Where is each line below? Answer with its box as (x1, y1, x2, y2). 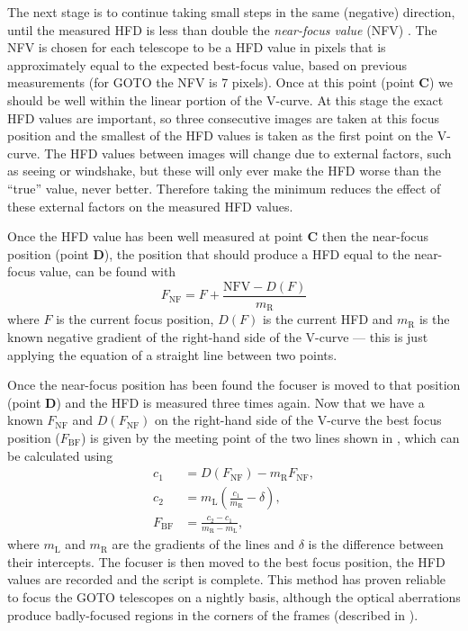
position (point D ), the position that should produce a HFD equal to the (7, 244, 410, 263)
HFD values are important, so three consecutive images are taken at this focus (7, 108, 440, 127)
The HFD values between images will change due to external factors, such (44, 143, 452, 162)
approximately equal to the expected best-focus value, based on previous (7, 55, 408, 74)
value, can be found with (39, 262, 176, 281)
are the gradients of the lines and (112, 535, 295, 554)
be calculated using (7, 446, 113, 464)
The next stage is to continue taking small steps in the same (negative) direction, (7, 3, 455, 21)
